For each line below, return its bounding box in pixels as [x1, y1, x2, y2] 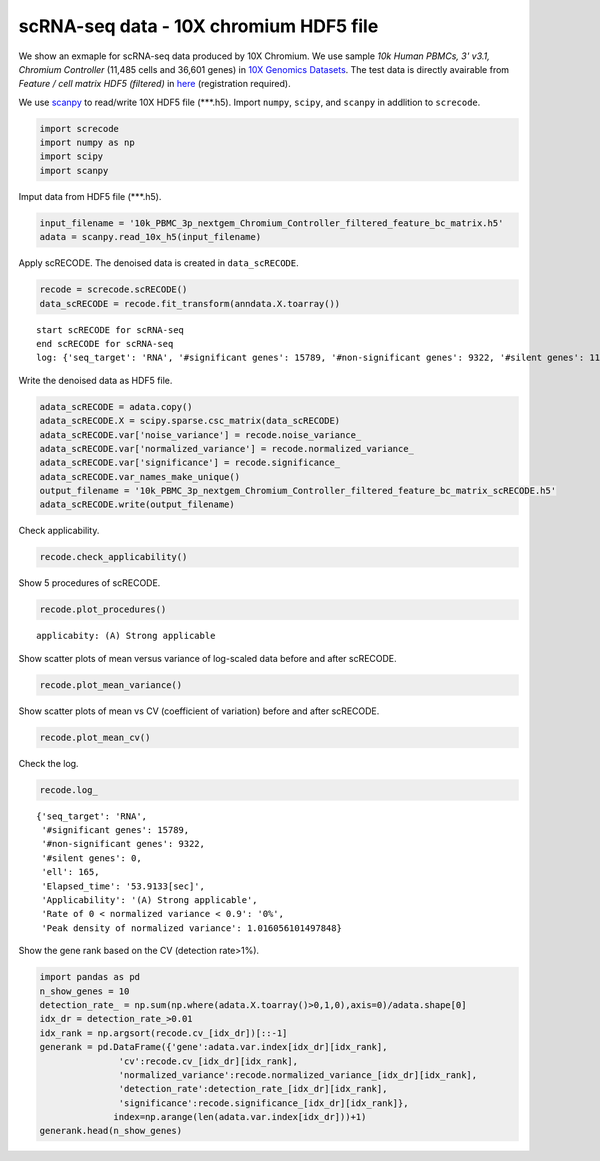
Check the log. [18, 757, 79, 769]
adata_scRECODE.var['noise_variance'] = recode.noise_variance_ [39, 429, 362, 440]
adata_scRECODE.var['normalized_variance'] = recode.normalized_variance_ [39, 443, 415, 454]
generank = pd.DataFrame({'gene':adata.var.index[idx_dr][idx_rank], [39, 1041, 388, 1053]
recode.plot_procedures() [39, 604, 167, 615]
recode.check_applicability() [39, 551, 188, 563]
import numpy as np [39, 137, 135, 149]
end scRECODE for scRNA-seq [36, 338, 174, 349]
